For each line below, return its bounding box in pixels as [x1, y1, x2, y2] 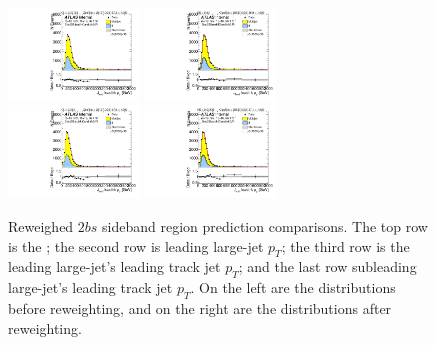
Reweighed [8, 215, 74, 236]
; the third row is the [281, 235, 410, 256]
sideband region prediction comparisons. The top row [102, 215, 428, 236]
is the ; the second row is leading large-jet [8, 235, 264, 256]
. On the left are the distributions [190, 277, 396, 298]
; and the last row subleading [238, 256, 417, 277]
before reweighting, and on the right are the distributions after [8, 297, 392, 318]
